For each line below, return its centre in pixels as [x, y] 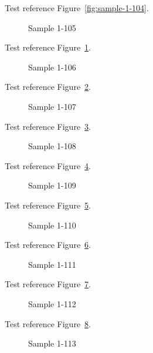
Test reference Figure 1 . [48, 47]
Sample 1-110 [52, 225]
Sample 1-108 [52, 146]
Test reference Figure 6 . [48, 245]
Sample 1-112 [52, 303]
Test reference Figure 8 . [48, 323]
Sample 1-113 [52, 343]
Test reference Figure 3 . [48, 126]
